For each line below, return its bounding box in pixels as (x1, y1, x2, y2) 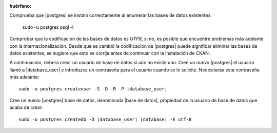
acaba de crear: (9, 104, 43, 110)
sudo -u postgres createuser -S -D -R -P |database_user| (18, 86, 168, 92)
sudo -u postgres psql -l (22, 24, 74, 30)
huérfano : (9, 3, 32, 9)
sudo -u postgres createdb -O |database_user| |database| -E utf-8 (18, 116, 192, 122)
